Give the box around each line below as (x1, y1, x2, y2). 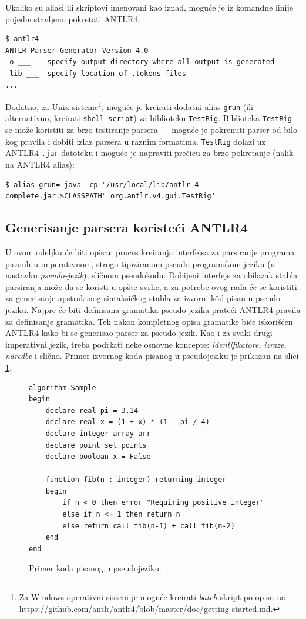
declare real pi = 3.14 (45, 406, 139, 415)
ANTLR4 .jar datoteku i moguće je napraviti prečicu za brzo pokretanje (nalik (5, 147, 294, 159)
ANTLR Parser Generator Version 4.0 (5, 46, 149, 55)
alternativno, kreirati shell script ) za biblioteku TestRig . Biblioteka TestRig (5, 112, 292, 124)
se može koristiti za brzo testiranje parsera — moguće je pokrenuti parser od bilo (5, 124, 297, 136)
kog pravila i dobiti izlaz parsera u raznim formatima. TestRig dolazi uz (5, 135, 265, 147)
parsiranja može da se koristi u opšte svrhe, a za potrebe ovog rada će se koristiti (5, 280, 297, 292)
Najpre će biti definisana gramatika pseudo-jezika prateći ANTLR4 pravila (31, 303, 301, 315)
